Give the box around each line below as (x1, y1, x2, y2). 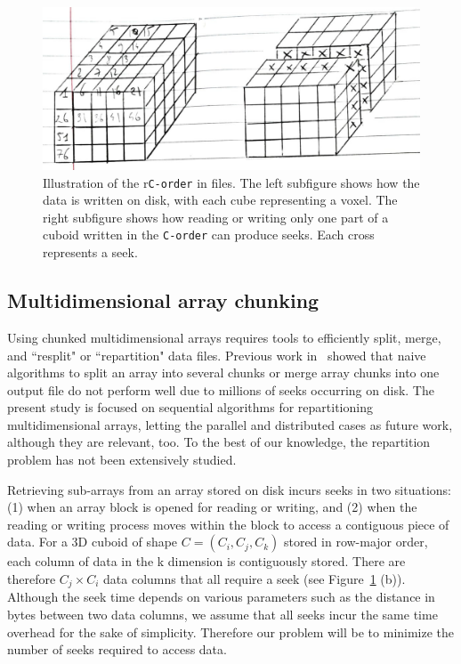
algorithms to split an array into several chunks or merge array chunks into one (7, 363, 440, 382)
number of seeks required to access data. (7, 640, 227, 659)
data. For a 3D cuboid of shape (7, 532, 178, 551)
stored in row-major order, (283, 532, 428, 551)
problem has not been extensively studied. (7, 450, 237, 469)
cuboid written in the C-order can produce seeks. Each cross (43, 225, 375, 244)
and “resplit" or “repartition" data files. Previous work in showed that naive (7, 345, 426, 364)
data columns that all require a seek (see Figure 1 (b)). (103, 570, 406, 588)
